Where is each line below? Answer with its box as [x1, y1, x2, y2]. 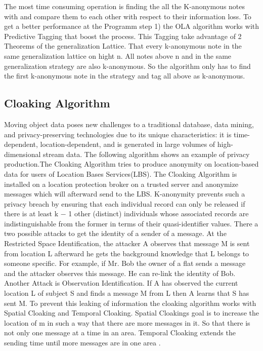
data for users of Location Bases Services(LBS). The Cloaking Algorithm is [4, 168, 237, 179]
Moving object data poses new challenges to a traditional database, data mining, [4, 119, 254, 129]
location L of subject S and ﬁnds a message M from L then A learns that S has [4, 288, 249, 298]
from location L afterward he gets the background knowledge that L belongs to [4, 248, 249, 258]
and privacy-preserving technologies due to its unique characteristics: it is [4, 129, 232, 139]
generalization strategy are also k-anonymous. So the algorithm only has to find [4, 60, 251, 71]
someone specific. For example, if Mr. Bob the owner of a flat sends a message [4, 258, 246, 268]
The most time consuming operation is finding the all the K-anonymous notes [4, 1, 245, 11]
